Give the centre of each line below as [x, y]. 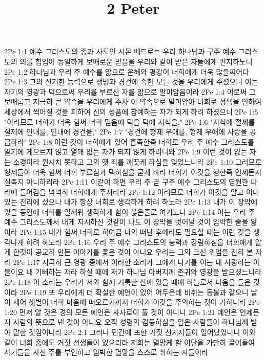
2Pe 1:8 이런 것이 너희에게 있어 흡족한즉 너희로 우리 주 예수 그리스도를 [141, 141]
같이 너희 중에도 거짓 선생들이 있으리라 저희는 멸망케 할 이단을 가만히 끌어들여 [130, 342]
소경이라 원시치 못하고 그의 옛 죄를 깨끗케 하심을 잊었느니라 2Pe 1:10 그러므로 [137, 161]
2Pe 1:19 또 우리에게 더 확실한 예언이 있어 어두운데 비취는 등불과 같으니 [134, 292]
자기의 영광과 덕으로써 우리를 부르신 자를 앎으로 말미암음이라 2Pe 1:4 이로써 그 [130, 91]
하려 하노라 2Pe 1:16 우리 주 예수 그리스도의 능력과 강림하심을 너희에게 [139, 242]
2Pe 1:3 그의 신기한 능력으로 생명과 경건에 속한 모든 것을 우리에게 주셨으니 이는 [131, 82]
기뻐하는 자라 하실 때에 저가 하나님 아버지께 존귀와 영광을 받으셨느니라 [148, 272]
